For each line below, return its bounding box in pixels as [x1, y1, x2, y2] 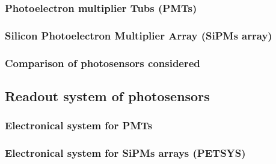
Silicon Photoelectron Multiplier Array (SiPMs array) [5, 28, 272, 42]
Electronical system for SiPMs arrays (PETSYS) [5, 145, 246, 160]
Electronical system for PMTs [5, 118, 153, 133]
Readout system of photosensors [5, 86, 210, 105]
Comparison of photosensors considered [5, 55, 200, 70]
